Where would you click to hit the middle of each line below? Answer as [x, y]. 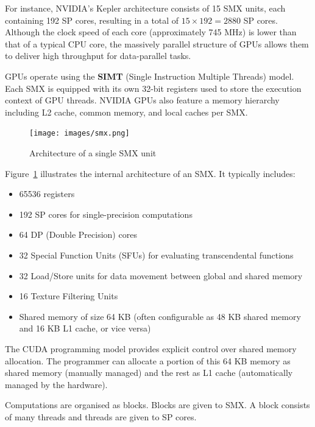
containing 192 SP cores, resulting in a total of [92, 20]
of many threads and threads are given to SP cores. [101, 416]
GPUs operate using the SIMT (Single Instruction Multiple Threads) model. [150, 76]
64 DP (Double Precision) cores [78, 234]
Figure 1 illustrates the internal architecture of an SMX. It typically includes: [150, 173]
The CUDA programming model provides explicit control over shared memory [151, 348]
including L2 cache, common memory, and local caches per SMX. [126, 112]
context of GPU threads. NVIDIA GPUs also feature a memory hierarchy [142, 100]
